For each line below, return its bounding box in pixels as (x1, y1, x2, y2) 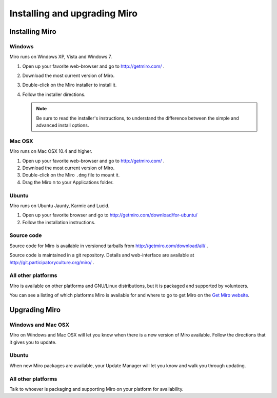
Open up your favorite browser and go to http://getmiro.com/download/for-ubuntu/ (22, 212, 197, 218)
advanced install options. (36, 122, 89, 128)
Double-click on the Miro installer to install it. (22, 82, 117, 88)
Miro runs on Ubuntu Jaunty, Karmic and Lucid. (9, 203, 110, 209)
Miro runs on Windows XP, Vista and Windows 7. (9, 54, 112, 60)
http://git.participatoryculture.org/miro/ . (9, 259, 94, 265)
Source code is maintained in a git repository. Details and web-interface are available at (9, 252, 194, 258)
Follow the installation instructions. (22, 219, 96, 225)
